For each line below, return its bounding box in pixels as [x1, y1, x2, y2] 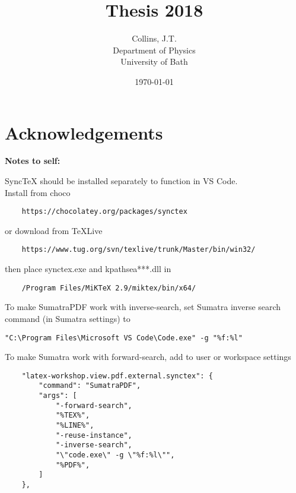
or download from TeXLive [5, 224, 103, 236]
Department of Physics [113, 43, 196, 56]
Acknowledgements [5, 120, 163, 144]
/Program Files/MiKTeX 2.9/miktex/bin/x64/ [21, 283, 196, 292]
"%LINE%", [55, 421, 94, 430]
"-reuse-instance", [55, 431, 132, 440]
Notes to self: [5, 154, 61, 167]
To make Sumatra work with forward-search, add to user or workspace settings [5, 350, 291, 363]
